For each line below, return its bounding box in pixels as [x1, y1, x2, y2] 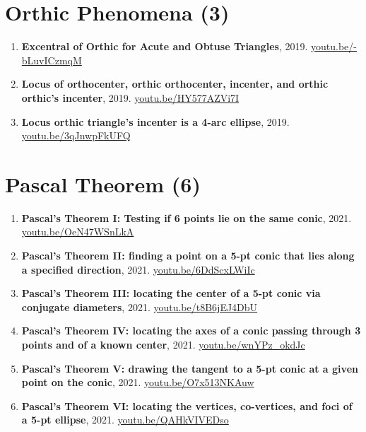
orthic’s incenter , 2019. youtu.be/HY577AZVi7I [21, 90, 240, 105]
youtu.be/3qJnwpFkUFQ [21, 128, 131, 143]
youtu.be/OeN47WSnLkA [21, 224, 134, 239]
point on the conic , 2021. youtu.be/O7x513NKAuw [21, 375, 254, 390]
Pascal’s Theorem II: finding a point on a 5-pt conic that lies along [21, 248, 355, 262]
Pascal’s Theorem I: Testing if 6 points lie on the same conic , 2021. [21, 210, 352, 225]
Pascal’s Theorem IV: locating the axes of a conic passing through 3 [21, 323, 361, 338]
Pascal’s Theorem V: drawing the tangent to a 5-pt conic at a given [21, 361, 358, 375]
